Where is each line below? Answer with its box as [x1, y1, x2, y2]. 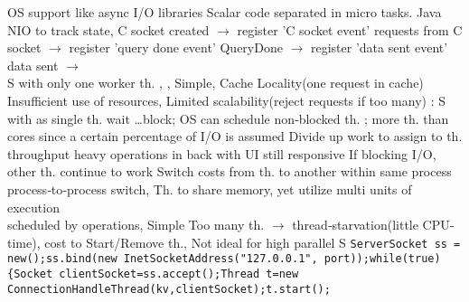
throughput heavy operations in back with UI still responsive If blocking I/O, [7, 144, 436, 163]
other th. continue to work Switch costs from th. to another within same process [7, 162, 452, 181]
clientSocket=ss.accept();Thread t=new [59, 268, 299, 281]
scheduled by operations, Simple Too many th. [7, 215, 265, 234]
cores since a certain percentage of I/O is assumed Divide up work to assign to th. [7, 127, 463, 146]
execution [7, 197, 60, 216]
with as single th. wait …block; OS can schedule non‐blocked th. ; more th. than [7, 109, 449, 127]
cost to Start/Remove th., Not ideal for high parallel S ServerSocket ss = [44, 232, 461, 251]
